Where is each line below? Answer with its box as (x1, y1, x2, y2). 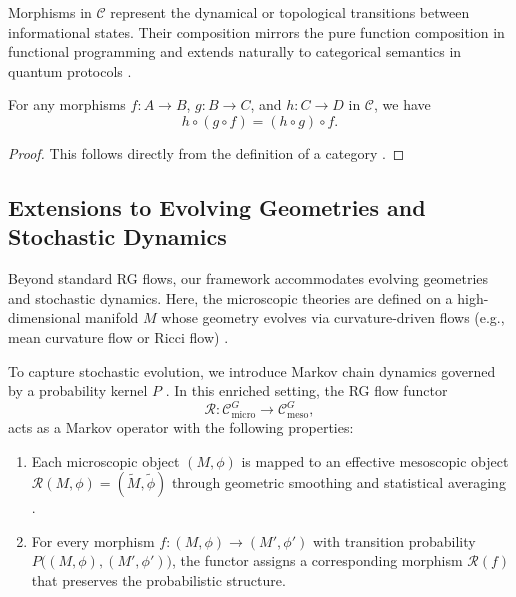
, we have (374, 94, 431, 115)
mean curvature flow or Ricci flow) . (8, 326, 229, 347)
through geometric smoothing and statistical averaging (171, 472, 506, 493)
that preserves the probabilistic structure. (31, 569, 286, 590)
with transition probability (312, 530, 476, 551)
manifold (85, 307, 139, 328)
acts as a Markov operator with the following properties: (8, 416, 354, 437)
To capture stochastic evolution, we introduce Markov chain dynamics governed (8, 360, 496, 381)
